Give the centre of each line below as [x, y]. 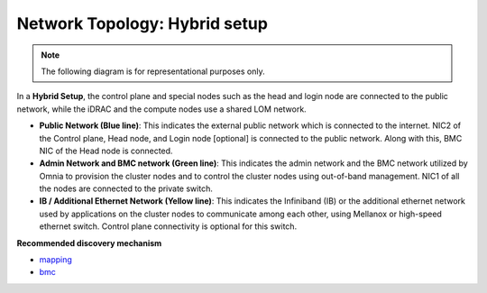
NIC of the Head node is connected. [106, 151]
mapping [55, 260]
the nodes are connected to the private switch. [126, 188]
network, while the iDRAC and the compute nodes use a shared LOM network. [161, 109]
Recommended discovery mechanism [89, 243]
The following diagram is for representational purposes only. [153, 71]
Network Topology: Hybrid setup [142, 23]
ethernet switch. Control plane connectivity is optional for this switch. [168, 226]
